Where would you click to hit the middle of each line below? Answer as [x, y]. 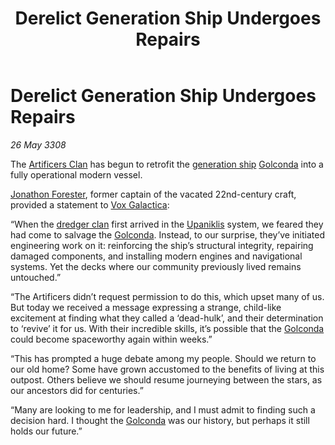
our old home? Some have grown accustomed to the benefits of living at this [167, 369]
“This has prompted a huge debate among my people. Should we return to [163, 358]
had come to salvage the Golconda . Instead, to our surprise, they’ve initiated [167, 234]
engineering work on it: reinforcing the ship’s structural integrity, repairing [162, 245]
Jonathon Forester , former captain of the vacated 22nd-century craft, [153, 194]
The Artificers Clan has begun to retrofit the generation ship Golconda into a [167, 164]
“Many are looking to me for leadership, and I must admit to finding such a [163, 409]
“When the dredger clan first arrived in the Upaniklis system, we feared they [167, 224]
